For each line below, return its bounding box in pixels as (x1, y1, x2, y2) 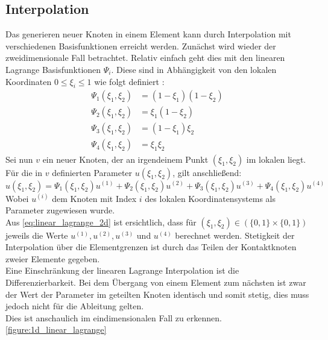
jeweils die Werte (5, 228, 68, 241)
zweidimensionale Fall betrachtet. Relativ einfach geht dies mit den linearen (5, 51, 285, 64)
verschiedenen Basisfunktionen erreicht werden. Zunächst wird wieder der (5, 39, 276, 52)
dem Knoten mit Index (52, 192, 137, 204)
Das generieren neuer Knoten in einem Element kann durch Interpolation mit (5, 28, 291, 40)
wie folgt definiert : (94, 75, 165, 87)
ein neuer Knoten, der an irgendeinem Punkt (42, 153, 209, 165)
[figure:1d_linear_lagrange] (5, 323, 107, 336)
